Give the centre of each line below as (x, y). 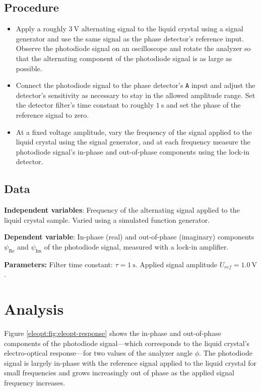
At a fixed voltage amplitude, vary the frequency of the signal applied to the (134, 132)
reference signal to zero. (52, 115)
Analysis (34, 309)
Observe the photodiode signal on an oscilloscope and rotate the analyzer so (133, 48)
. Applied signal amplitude (176, 264)
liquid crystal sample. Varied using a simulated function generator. (107, 219)
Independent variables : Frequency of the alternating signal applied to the (122, 210)
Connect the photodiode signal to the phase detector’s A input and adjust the (136, 85)
